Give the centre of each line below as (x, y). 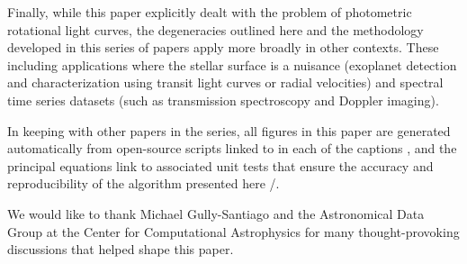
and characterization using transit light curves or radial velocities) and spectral (225, 82)
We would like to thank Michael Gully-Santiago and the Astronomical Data (216, 213)
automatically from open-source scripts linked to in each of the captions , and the (232, 148)
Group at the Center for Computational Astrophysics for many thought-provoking (233, 231)
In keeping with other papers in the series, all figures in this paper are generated (229, 130)
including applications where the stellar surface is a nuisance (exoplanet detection (232, 64)
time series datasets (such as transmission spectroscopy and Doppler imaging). (223, 100)
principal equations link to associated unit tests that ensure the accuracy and (220, 165)
